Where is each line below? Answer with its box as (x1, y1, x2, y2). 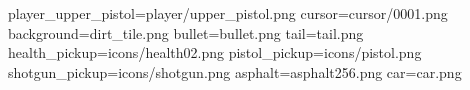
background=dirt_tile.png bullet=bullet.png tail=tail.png (8, 22, 364, 43)
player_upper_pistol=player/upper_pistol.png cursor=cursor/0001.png (8, 3, 448, 23)
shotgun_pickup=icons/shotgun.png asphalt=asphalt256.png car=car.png (8, 61, 462, 82)
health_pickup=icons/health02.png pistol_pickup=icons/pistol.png (8, 42, 422, 63)
